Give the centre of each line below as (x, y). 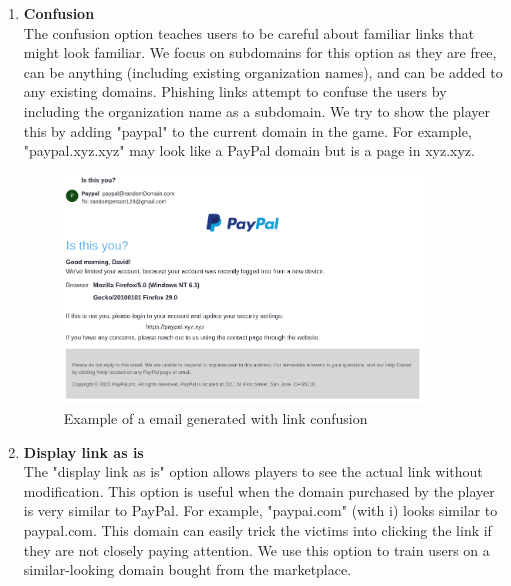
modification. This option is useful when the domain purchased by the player (259, 490)
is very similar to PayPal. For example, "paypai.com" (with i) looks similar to (260, 510)
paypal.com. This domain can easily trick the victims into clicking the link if (257, 530)
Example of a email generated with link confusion (215, 418)
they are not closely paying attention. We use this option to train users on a (256, 549)
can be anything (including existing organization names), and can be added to (263, 71)
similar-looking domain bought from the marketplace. (187, 569)
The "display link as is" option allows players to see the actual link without (253, 471)
